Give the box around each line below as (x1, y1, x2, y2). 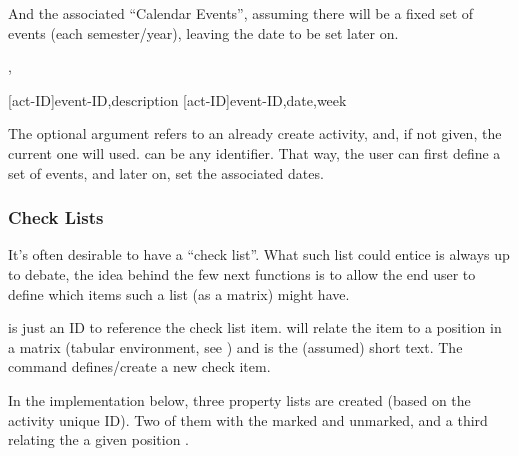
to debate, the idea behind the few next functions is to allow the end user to (8, 263, 476, 284)
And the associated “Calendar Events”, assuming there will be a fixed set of (8, 3, 474, 23)
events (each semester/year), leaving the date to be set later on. (8, 22, 399, 43)
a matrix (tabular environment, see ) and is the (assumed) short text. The (8, 336, 463, 357)
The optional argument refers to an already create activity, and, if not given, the (8, 123, 502, 144)
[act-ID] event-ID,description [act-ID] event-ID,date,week (8, 89, 347, 110)
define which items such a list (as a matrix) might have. (8, 283, 350, 304)
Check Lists (8, 205, 104, 230)
